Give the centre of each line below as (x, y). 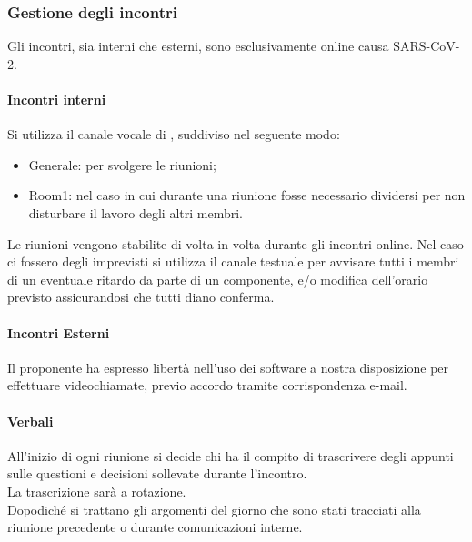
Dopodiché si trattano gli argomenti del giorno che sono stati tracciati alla (214, 509)
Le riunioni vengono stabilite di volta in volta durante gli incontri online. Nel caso (236, 243)
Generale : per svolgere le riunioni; (122, 164)
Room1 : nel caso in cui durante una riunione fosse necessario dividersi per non (247, 195)
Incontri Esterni (59, 332)
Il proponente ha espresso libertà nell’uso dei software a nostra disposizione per (228, 367)
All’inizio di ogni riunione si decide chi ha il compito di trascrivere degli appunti (231, 455)
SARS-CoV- (427, 46)
